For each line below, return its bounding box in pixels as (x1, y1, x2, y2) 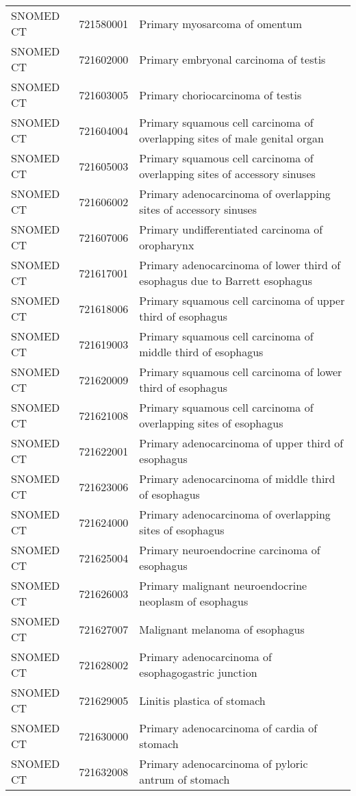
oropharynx (139, 237, 194, 253)
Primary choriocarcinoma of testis (139, 86, 302, 103)
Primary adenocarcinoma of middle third (139, 471, 335, 486)
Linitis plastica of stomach (139, 692, 266, 708)
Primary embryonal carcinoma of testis (139, 51, 326, 67)
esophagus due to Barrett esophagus (139, 273, 312, 288)
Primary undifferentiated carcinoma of (139, 221, 323, 237)
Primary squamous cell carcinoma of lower (139, 364, 342, 380)
